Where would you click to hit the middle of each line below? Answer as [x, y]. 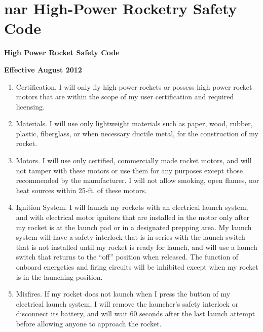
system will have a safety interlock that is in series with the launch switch [130, 237]
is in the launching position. [59, 276]
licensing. [30, 106]
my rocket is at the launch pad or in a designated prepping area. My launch [134, 227]
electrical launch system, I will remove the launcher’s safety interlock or [127, 303]
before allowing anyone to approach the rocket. [89, 323]
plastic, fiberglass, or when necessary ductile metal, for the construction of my [137, 133]
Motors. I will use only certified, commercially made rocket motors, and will [134, 160]
